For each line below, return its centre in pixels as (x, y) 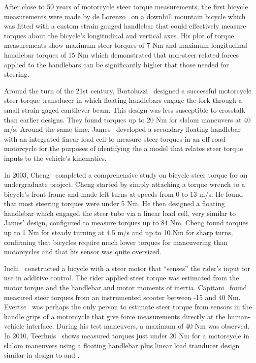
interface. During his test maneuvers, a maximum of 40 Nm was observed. (138, 326)
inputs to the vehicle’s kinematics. (55, 158)
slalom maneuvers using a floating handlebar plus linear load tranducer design (122, 345)
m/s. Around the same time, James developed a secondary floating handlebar (122, 129)
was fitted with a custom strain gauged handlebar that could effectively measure (125, 26)
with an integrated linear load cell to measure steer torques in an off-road (115, 138)
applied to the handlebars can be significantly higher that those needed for (116, 64)
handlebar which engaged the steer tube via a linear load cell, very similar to (120, 213)
